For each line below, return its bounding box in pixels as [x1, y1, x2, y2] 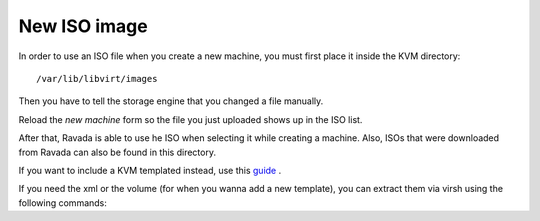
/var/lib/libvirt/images [36, 73, 158, 84]
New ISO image [18, 15, 149, 37]
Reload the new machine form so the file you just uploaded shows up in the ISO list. [18, 113, 363, 125]
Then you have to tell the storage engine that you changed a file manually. [18, 95, 324, 107]
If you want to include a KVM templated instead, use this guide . [18, 164, 282, 176]
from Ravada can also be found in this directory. [18, 146, 217, 158]
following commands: [18, 196, 107, 209]
